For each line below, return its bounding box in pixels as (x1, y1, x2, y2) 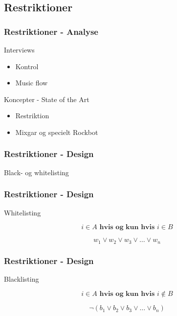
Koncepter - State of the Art (4, 94, 89, 104)
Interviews (4, 45, 35, 54)
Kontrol (15, 61, 39, 71)
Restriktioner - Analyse (4, 25, 98, 37)
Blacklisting (4, 273, 39, 284)
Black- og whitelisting (4, 167, 69, 177)
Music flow (15, 78, 48, 88)
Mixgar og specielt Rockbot (15, 127, 98, 137)
